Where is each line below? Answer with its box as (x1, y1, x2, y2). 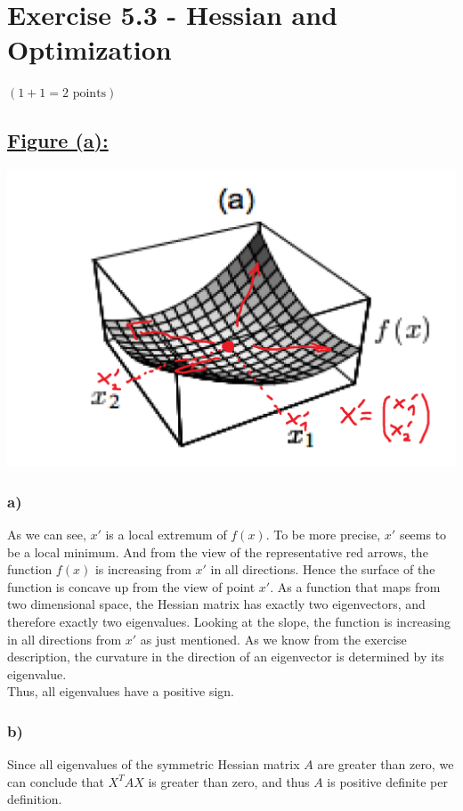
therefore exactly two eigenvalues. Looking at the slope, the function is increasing (7, 612, 451, 630)
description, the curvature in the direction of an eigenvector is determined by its (7, 647, 444, 666)
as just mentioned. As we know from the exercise (140, 629, 407, 648)
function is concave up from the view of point (7, 577, 256, 596)
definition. (7, 790, 62, 808)
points (72, 87, 107, 101)
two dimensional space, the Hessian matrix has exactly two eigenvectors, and (7, 595, 426, 613)
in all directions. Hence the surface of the (210, 560, 435, 579)
